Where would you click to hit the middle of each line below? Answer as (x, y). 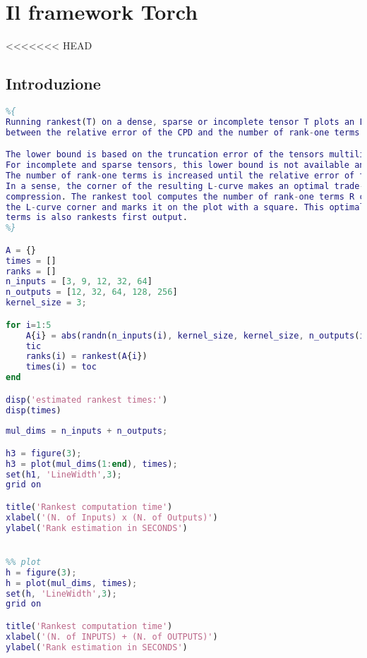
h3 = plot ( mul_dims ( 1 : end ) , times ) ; (92, 464)
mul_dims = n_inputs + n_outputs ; (87, 431)
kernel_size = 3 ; (46, 303)
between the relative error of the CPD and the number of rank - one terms (183, 132)
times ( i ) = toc (61, 367)
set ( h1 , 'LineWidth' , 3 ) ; (64, 474)
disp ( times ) (34, 410)
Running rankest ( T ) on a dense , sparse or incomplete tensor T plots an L (185, 122)
